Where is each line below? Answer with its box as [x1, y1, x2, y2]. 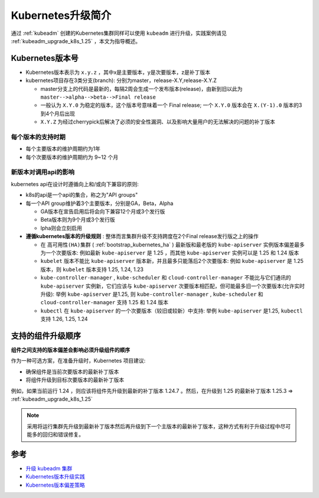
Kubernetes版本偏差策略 [25, 481, 85, 489]
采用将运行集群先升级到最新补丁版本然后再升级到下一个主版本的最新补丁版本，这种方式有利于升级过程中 [27, 422, 281, 429]
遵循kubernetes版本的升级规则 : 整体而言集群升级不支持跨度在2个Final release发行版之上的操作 [25, 233, 259, 240]
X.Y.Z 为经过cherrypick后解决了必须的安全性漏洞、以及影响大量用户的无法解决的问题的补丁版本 [40, 118, 276, 125]
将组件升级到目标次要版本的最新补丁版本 [25, 376, 124, 383]
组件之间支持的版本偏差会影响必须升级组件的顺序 [11, 346, 130, 354]
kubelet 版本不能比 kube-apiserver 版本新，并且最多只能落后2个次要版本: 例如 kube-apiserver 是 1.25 [40, 258, 304, 265]
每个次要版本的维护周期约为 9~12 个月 [25, 154, 119, 161]
